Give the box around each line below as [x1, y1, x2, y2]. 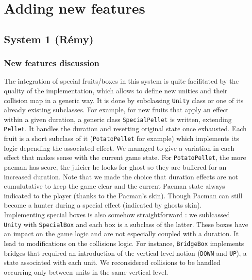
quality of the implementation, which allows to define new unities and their [4, 85, 228, 95]
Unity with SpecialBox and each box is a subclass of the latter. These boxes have [4, 219, 248, 229]
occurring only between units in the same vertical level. [4, 266, 168, 277]
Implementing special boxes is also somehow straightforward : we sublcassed [4, 210, 230, 219]
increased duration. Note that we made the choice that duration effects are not [4, 171, 238, 181]
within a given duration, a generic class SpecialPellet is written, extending [4, 114, 232, 124]
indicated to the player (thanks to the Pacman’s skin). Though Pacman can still [4, 190, 243, 200]
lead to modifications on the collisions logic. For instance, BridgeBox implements [4, 238, 244, 248]
